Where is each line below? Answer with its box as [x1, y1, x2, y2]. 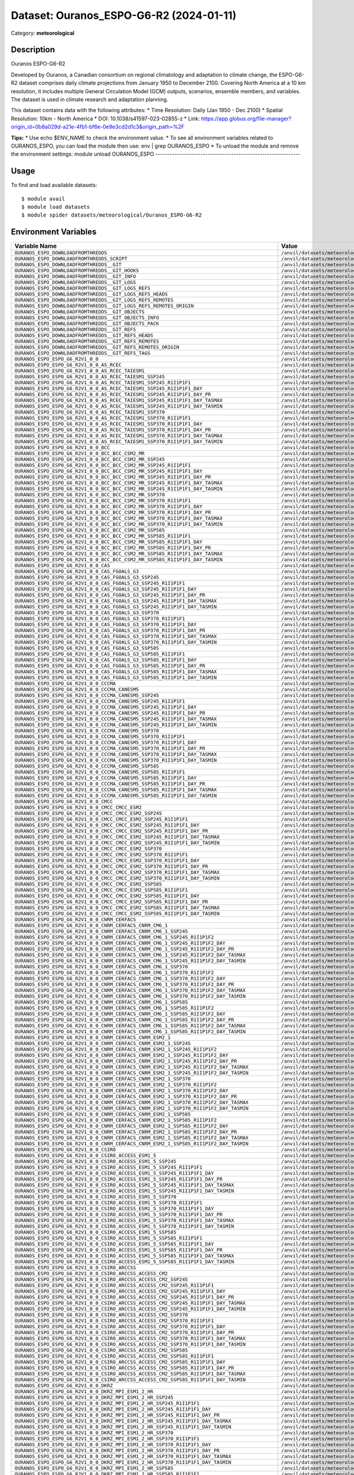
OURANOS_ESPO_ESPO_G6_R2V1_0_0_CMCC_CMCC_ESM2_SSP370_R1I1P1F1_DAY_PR [14, 863, 209, 870]
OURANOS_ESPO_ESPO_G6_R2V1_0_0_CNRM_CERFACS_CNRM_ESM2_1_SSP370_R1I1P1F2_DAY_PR [14, 1093, 237, 1100]
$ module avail [21, 195, 65, 202]
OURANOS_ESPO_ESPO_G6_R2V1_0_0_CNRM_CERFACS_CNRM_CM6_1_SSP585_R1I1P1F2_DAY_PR [14, 1017, 234, 1023]
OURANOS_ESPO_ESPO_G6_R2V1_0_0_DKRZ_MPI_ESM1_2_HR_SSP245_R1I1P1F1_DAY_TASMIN [14, 1424, 231, 1430]
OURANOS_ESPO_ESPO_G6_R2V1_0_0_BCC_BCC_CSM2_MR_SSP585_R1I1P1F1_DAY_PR [14, 545, 211, 551]
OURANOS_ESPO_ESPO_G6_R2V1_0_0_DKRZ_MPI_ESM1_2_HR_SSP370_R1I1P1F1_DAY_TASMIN [14, 1459, 231, 1466]
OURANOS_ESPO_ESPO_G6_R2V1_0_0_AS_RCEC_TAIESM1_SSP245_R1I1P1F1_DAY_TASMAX [14, 397, 223, 404]
